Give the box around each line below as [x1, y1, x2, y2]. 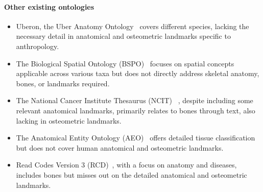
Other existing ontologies [4, 1, 94, 12]
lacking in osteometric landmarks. [16, 115, 122, 126]
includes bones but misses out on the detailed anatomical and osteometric [16, 169, 247, 180]
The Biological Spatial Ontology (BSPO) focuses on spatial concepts [16, 58, 234, 68]
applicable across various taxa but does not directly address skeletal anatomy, [16, 68, 259, 79]
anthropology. [16, 40, 59, 51]
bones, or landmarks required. [16, 78, 110, 88]
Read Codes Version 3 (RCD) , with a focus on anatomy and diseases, [16, 159, 237, 170]
